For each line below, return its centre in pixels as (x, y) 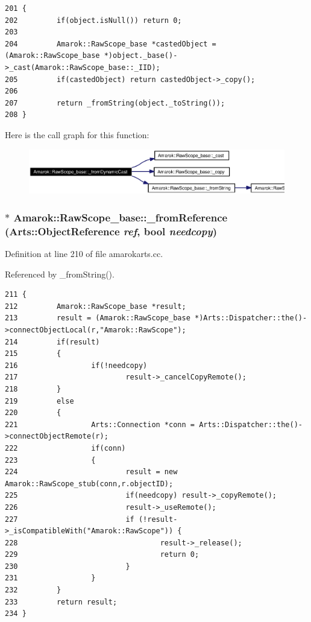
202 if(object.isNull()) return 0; (93, 20)
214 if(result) (52, 342)
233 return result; (61, 602)
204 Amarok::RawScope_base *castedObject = (111, 44)
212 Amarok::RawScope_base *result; (96, 306)
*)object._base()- (141, 56)
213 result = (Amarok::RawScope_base (98, 318)
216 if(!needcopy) (76, 365)
